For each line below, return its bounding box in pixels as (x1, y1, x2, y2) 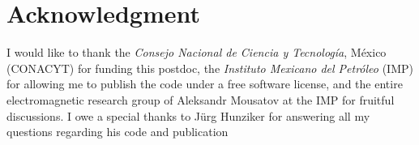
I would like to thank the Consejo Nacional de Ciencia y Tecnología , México (6, 44, 387, 61)
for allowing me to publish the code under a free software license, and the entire (6, 75, 403, 92)
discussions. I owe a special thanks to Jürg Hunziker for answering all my (6, 107, 370, 124)
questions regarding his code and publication (6, 123, 229, 140)
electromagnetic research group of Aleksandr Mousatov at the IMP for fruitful (6, 91, 395, 108)
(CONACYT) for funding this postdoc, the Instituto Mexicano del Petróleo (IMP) (6, 59, 413, 76)
